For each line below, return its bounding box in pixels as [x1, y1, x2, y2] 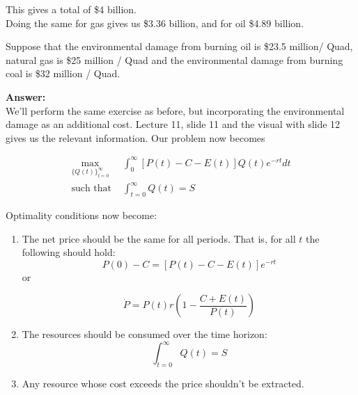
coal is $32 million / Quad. [6, 66, 120, 81]
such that [71, 184, 112, 194]
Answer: [6, 89, 46, 104]
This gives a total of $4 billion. [6, 2, 137, 16]
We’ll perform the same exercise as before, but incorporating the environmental [6, 103, 345, 118]
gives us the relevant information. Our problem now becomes [6, 130, 265, 145]
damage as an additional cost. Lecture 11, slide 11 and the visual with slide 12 [6, 117, 341, 131]
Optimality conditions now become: [6, 207, 157, 222]
